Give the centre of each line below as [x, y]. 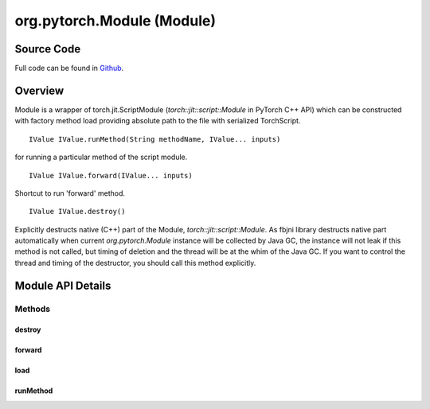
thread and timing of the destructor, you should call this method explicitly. [135, 263]
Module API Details [63, 285]
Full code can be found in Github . [69, 68]
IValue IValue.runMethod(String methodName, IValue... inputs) [155, 139]
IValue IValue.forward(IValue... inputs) [111, 175]
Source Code [48, 49]
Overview [39, 90]
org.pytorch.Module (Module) [115, 21]
